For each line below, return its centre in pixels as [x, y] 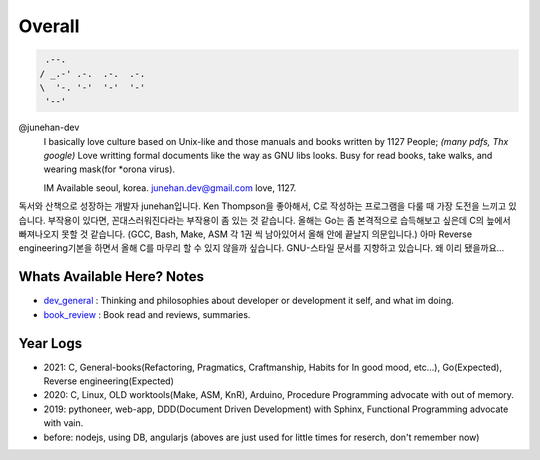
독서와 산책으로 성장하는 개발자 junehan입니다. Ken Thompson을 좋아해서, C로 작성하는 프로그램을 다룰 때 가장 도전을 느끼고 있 [267, 206]
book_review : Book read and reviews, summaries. [147, 314]
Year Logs [50, 343]
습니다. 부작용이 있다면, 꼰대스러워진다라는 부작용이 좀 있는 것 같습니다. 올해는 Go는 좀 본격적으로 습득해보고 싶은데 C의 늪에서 [264, 220]
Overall [49, 26]
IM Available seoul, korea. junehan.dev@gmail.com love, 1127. [170, 187]
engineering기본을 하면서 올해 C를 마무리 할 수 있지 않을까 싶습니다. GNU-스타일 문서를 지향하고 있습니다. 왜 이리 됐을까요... [261, 248]
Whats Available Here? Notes [111, 276]
